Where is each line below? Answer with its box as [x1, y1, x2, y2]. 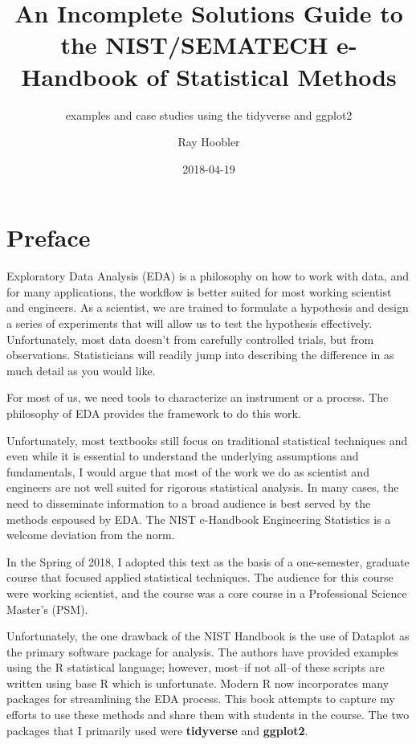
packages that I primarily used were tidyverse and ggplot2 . [6, 722, 308, 738]
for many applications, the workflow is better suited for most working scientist [6, 283, 392, 300]
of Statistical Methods [146, 59, 397, 92]
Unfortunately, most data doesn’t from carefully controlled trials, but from [6, 330, 374, 347]
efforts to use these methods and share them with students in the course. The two [6, 706, 410, 723]
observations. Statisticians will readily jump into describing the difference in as [6, 346, 394, 363]
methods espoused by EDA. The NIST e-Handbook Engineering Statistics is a [6, 510, 391, 527]
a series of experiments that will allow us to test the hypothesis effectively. [6, 315, 373, 331]
